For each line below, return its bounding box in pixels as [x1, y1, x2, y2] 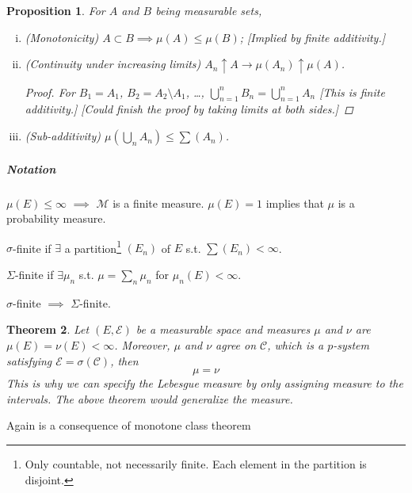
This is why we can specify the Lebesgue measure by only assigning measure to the [6, 375, 403, 392]
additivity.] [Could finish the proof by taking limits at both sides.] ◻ [25, 101, 353, 117]
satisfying [6, 352, 52, 369]
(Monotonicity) [25, 29, 99, 45]
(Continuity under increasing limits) [25, 55, 201, 72]
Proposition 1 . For [6, 2, 105, 18]
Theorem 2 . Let [6, 321, 90, 338]
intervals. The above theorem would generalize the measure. [6, 390, 293, 407]
